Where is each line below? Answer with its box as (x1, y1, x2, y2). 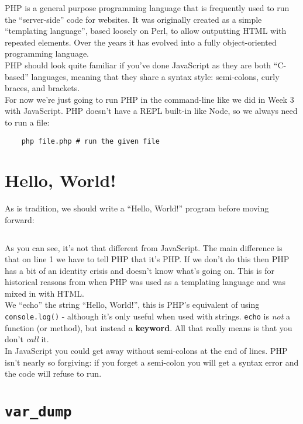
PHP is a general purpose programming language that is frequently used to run (5, 2, 290, 13)
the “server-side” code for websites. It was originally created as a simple (5, 13, 262, 25)
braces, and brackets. (5, 82, 80, 94)
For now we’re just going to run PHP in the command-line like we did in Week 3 (5, 93, 294, 105)
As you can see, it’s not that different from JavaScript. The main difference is (5, 241, 283, 253)
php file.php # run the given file (21, 137, 160, 145)
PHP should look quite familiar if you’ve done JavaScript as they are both (5, 58, 271, 71)
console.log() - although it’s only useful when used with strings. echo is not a (5, 310, 291, 322)
